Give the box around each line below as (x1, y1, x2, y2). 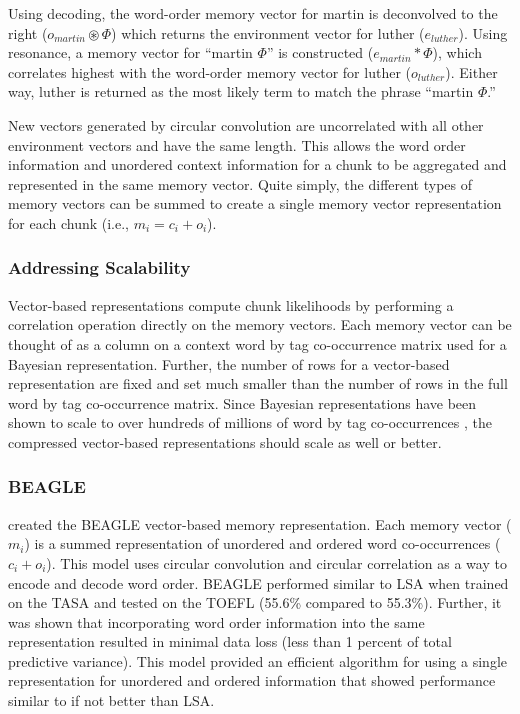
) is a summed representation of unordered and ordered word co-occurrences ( (24, 533, 501, 554)
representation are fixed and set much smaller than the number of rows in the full (8, 373, 508, 394)
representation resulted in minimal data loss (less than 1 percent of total (8, 631, 452, 652)
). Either (445, 61, 498, 82)
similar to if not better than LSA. (8, 690, 215, 711)
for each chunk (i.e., (8, 212, 129, 233)
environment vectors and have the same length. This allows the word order (8, 134, 466, 155)
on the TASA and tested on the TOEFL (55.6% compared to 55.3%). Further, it (8, 592, 502, 613)
